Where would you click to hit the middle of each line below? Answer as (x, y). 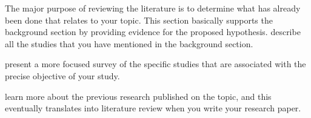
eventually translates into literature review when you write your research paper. (153, 108)
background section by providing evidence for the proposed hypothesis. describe (153, 32)
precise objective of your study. (62, 75)
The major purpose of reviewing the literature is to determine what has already (153, 8)
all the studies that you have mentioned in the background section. (129, 43)
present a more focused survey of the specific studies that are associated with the (155, 64)
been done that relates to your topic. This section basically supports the (139, 20)
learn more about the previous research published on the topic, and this (138, 96)
